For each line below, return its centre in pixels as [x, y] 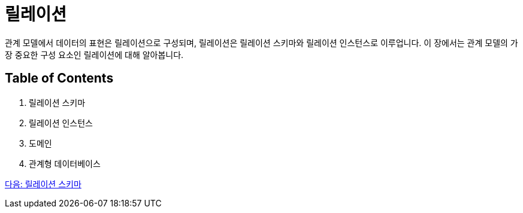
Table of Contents [59, 78]
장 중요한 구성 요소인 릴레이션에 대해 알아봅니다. [94, 54]
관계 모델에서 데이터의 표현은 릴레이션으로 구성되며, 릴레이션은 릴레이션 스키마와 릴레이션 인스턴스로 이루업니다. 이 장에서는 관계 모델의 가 [261, 42]
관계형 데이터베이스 [65, 163]
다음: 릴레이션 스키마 [43, 184]
